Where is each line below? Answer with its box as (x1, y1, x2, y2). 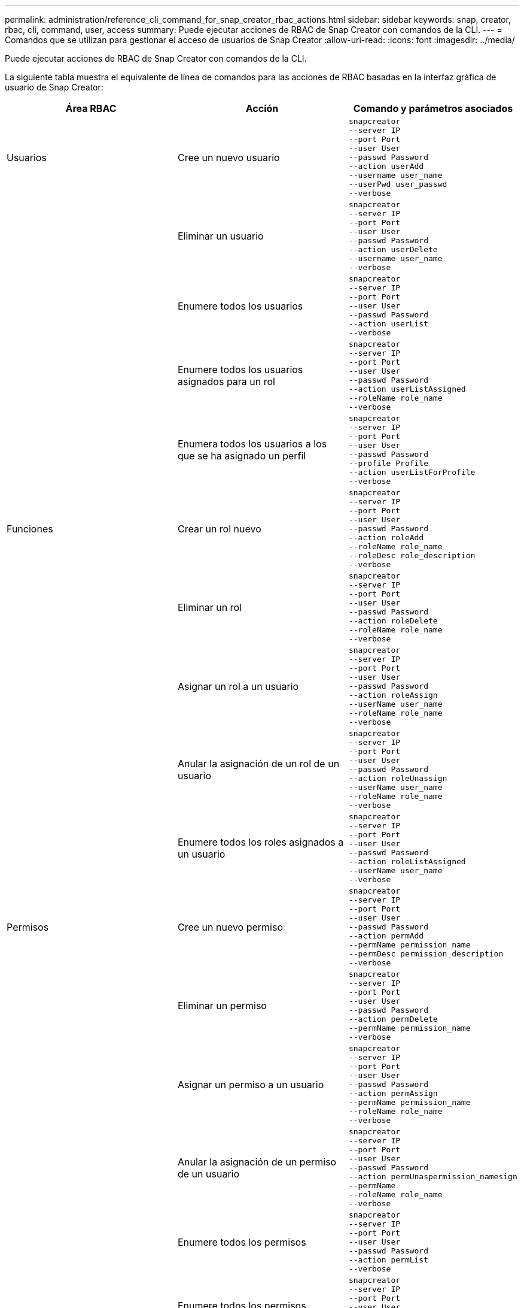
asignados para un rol (177, 376, 275, 387)
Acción (245, 102, 279, 114)
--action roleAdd (348, 533, 424, 542)
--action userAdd (348, 162, 424, 171)
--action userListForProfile (348, 468, 476, 477)
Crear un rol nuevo (177, 522, 261, 535)
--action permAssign (348, 1089, 438, 1098)
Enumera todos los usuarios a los (177, 438, 327, 450)
